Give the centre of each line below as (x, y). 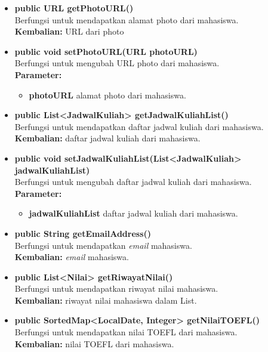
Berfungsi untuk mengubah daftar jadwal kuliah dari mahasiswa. (133, 182)
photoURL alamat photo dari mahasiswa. (107, 95)
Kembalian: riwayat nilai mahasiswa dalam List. (106, 300)
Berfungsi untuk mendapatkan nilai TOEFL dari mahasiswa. (126, 332)
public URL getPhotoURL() (74, 8)
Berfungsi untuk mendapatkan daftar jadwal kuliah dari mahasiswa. (139, 126)
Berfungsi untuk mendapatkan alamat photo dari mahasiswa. (127, 19)
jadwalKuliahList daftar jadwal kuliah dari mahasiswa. (133, 213)
